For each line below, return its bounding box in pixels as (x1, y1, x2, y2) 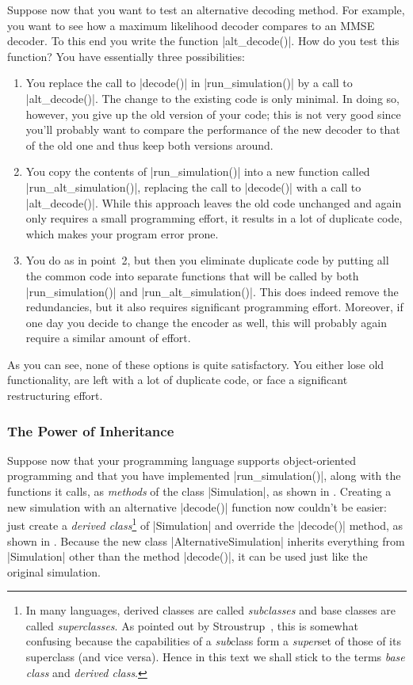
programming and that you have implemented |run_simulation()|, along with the (7, 467, 401, 484)
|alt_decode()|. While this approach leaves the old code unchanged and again (25, 194, 402, 211)
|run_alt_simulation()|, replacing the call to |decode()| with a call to (25, 178, 361, 195)
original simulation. (7, 563, 101, 580)
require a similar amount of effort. (25, 329, 191, 346)
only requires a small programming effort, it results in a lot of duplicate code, (25, 210, 403, 226)
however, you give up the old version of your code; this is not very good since (25, 105, 401, 122)
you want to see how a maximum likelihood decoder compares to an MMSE (7, 17, 375, 33)
